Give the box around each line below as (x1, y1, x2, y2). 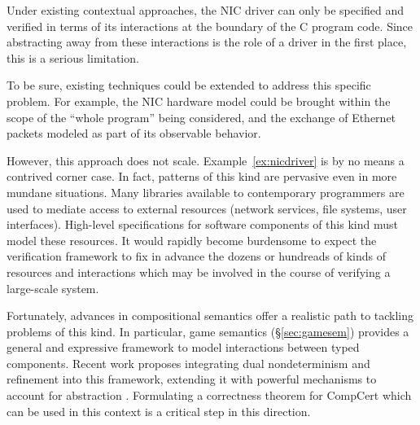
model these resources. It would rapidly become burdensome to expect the (7, 231, 377, 248)
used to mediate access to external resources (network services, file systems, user (7, 199, 407, 217)
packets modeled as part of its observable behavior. (7, 125, 261, 142)
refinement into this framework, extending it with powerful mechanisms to (7, 370, 377, 388)
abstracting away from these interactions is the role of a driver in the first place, (7, 33, 407, 50)
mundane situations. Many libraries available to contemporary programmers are (7, 183, 405, 200)
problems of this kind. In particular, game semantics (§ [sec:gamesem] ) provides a (7, 322, 409, 340)
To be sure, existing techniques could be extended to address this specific (7, 77, 371, 94)
